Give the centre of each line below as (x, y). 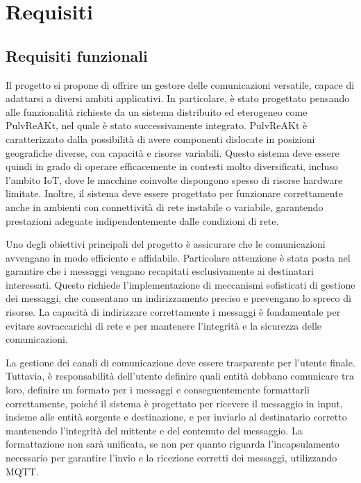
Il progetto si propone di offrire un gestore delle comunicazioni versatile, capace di (180, 84)
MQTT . (22, 471)
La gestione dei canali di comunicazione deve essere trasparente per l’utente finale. (180, 362)
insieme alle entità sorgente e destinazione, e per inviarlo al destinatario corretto (176, 417)
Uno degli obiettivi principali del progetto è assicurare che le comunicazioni (166, 244)
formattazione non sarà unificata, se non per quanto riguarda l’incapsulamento (173, 444)
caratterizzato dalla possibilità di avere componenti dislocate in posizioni (160, 138)
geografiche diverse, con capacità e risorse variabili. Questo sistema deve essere (173, 152)
